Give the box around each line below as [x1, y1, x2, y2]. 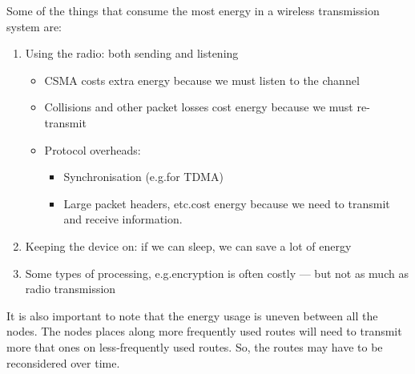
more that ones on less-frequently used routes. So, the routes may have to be [6, 338, 383, 355]
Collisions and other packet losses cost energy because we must [44, 99, 353, 115]
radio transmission [25, 280, 116, 297]
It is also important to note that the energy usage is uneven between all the [6, 307, 378, 324]
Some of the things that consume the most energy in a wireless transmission [6, 2, 380, 18]
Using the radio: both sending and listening [25, 45, 239, 62]
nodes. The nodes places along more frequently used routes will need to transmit [6, 323, 402, 340]
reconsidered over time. [6, 354, 120, 371]
